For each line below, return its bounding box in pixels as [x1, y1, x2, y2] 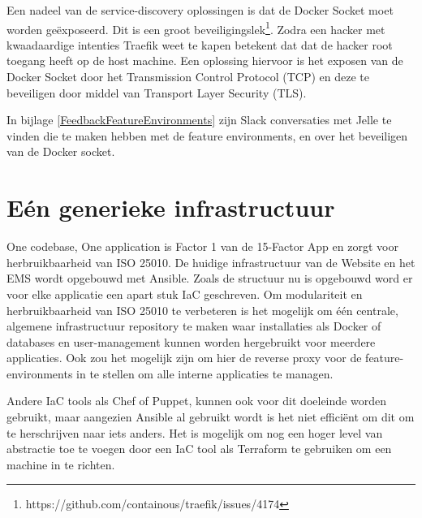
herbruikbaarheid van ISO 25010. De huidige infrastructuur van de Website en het [6, 253, 416, 270]
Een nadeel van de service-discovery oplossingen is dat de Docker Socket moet [6, 2, 394, 18]
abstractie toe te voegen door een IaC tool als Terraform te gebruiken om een [6, 440, 392, 457]
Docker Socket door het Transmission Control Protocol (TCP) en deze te [6, 68, 370, 85]
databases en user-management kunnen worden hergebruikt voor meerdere [6, 333, 376, 350]
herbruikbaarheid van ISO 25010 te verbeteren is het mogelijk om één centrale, [6, 301, 398, 318]
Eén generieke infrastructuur [6, 191, 335, 224]
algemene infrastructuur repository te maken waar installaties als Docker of [6, 317, 381, 335]
